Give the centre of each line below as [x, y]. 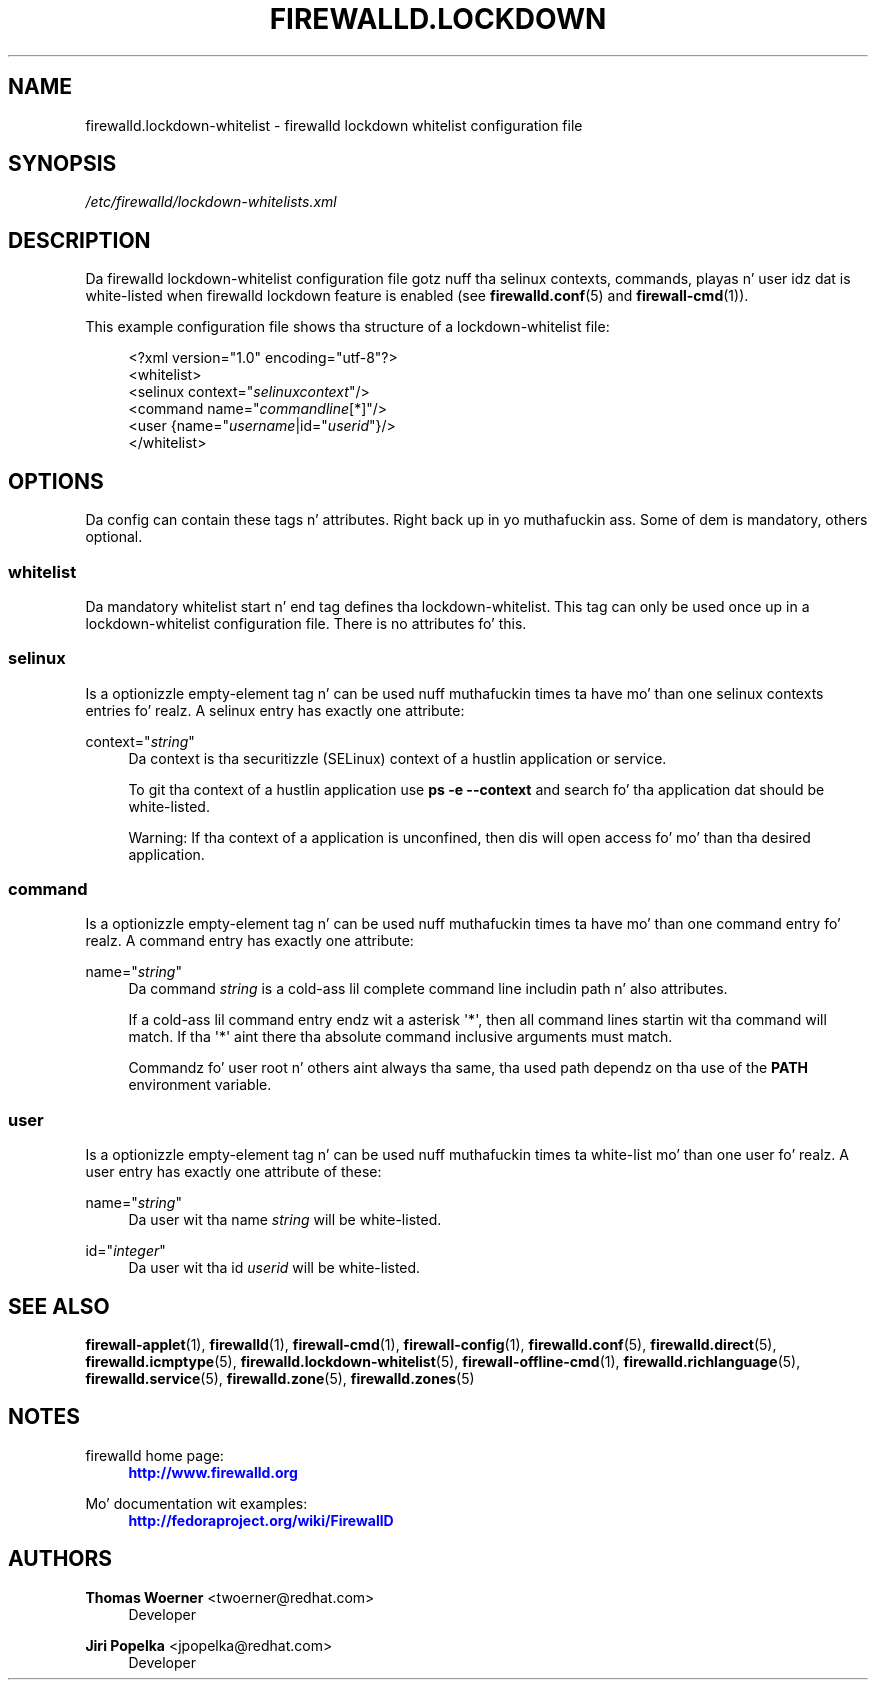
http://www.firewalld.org [213, 1472]
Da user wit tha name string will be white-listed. [285, 1220]
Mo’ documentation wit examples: [196, 1503]
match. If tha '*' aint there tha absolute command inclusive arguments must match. [400, 1037]
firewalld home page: [154, 1455]
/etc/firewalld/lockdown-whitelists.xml [211, 202]
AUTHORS [60, 1559]
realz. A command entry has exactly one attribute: [249, 941]
